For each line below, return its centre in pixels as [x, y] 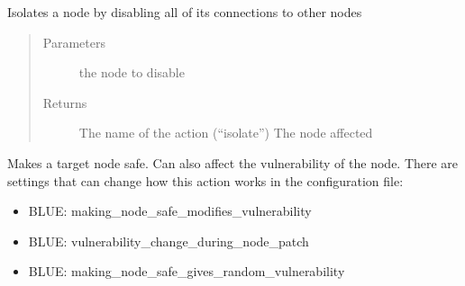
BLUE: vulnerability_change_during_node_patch [169, 241]
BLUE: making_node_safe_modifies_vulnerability [170, 211]
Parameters [74, 42]
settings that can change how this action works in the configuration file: [205, 180]
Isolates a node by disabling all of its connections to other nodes [185, 12]
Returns [65, 102]
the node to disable [132, 72]
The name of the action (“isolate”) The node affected [226, 133]
